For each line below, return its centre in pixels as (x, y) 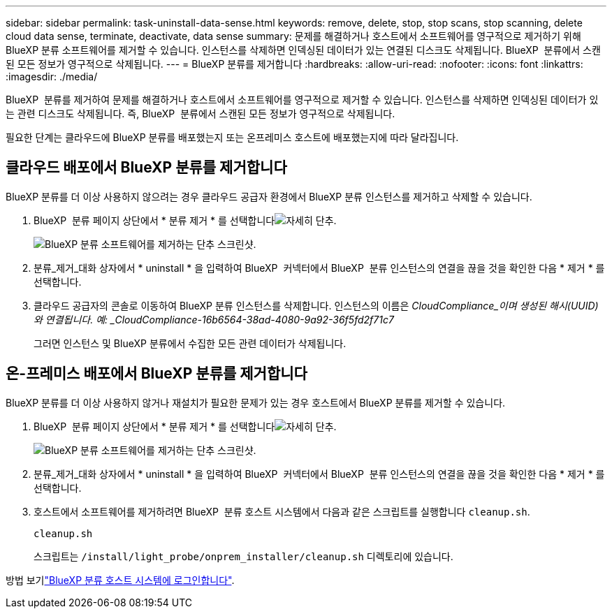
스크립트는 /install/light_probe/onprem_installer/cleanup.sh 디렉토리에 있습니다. (243, 556)
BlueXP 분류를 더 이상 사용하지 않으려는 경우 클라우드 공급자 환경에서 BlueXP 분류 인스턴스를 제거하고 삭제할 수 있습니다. (269, 196)
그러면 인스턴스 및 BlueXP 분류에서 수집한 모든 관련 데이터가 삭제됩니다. (190, 343)
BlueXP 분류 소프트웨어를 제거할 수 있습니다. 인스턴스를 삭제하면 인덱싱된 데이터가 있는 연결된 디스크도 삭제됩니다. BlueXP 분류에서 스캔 (303, 50)
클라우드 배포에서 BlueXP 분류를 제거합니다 (146, 168)
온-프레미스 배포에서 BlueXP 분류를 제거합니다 (156, 374)
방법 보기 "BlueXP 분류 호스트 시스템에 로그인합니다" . (120, 580)
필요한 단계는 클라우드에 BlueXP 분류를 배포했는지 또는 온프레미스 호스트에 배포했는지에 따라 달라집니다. (232, 137)
